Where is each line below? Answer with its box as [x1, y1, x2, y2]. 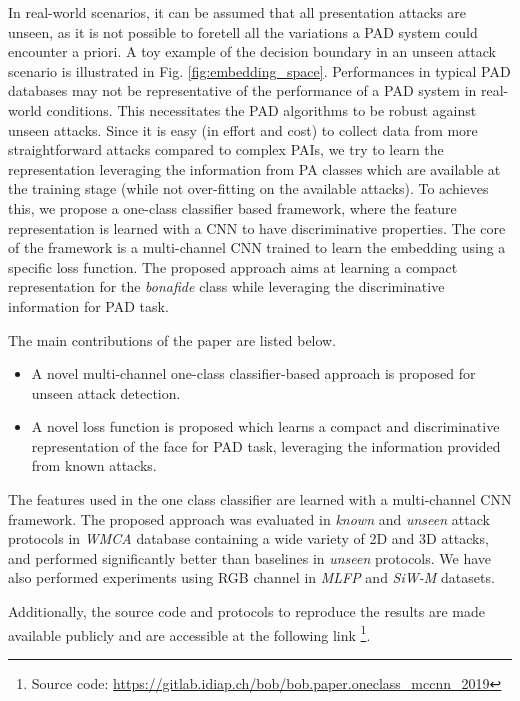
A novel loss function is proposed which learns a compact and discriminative [31, 416, 500, 437]
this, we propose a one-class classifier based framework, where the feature [8, 197, 457, 218]
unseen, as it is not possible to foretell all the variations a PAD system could [8, 21, 478, 42]
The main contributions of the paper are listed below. [8, 329, 337, 350]
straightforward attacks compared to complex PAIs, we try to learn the [8, 139, 444, 160]
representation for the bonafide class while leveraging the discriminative [8, 276, 445, 297]
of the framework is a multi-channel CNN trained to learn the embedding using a [8, 237, 506, 258]
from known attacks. [31, 455, 157, 476]
